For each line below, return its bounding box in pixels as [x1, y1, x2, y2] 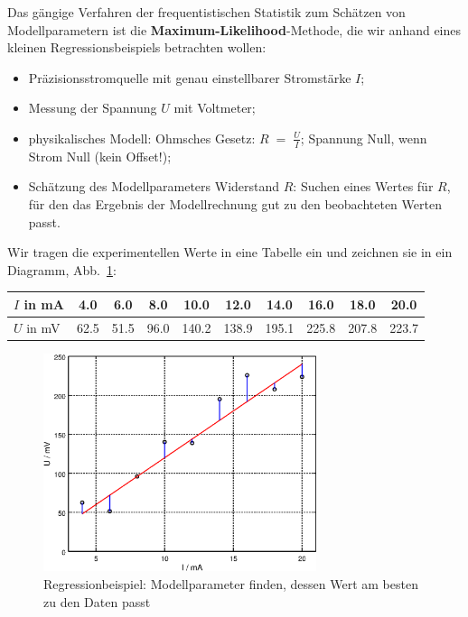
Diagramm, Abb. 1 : [7, 260, 117, 279]
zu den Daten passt [43, 592, 151, 611]
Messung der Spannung [28, 98, 157, 117]
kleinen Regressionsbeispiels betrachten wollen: [7, 38, 267, 57]
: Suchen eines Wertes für [293, 177, 434, 196]
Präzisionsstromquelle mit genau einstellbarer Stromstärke [28, 68, 351, 87]
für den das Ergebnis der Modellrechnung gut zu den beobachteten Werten [28, 194, 442, 213]
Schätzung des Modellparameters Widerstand [28, 177, 280, 196]
